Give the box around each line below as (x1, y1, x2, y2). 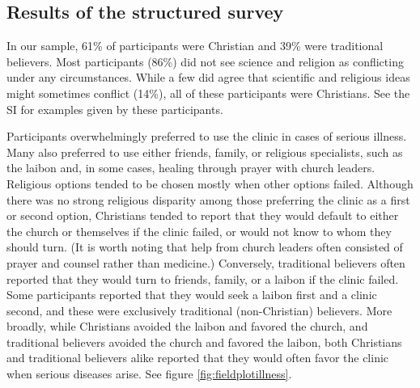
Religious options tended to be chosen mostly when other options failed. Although (6, 175, 414, 192)
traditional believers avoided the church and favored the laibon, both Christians (6, 333, 402, 350)
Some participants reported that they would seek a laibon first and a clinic (6, 286, 377, 303)
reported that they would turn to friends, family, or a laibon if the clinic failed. (6, 270, 399, 287)
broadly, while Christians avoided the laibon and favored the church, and (6, 318, 368, 335)
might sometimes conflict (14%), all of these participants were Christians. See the (6, 84, 410, 101)
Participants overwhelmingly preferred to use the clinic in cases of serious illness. (6, 128, 407, 145)
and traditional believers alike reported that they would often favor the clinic (6, 349, 389, 366)
